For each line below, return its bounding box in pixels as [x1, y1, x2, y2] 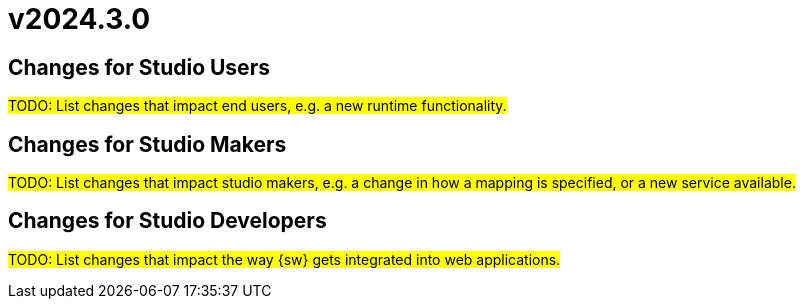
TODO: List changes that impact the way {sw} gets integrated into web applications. [8, 250, 561, 268]
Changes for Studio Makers [8, 131, 287, 157]
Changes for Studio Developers [8, 208, 327, 234]
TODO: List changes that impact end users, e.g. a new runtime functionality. [8, 97, 507, 115]
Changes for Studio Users [8, 54, 270, 80]
